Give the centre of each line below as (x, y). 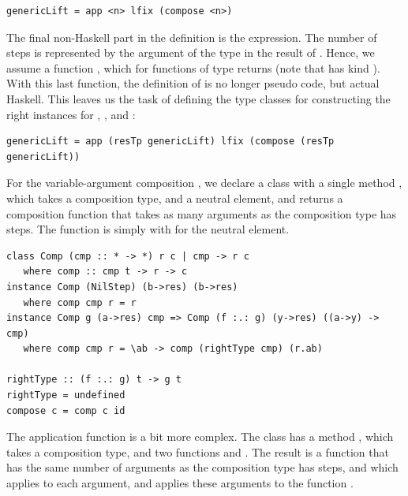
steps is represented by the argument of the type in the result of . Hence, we (191, 52)
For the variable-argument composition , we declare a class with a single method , (204, 183)
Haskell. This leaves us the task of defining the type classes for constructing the (198, 98)
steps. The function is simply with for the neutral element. (148, 229)
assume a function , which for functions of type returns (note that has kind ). (193, 67)
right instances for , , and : (71, 114)
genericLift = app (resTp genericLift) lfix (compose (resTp (170, 142)
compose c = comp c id (66, 410)
